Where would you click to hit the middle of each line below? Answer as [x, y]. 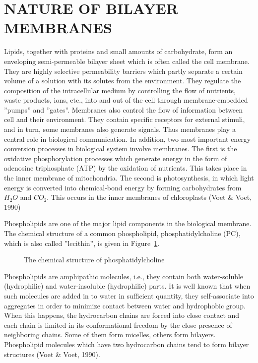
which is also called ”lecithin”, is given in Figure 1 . [82, 243]
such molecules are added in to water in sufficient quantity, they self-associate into [129, 295]
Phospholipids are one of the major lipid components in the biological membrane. [128, 223]
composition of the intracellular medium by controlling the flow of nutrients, [120, 90]
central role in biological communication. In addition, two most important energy [128, 139]
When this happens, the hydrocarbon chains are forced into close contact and [122, 315]
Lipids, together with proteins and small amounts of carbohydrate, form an [118, 51]
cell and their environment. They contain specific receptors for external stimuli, [125, 119]
